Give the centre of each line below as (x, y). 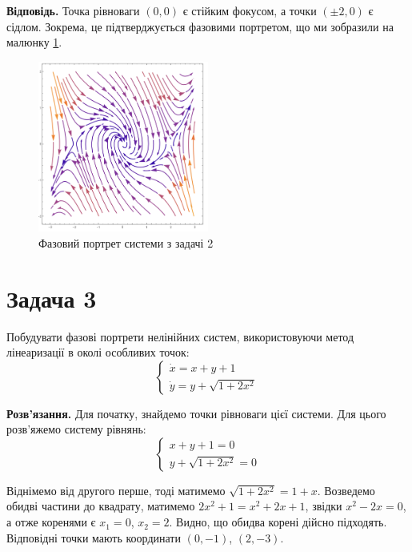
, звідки (324, 506)
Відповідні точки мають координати (94, 537)
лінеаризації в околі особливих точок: (98, 352)
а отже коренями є (51, 522)
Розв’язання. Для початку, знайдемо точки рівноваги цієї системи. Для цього (196, 413)
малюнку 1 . (34, 42)
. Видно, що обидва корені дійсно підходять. (278, 522)
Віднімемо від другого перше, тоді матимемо (116, 490)
